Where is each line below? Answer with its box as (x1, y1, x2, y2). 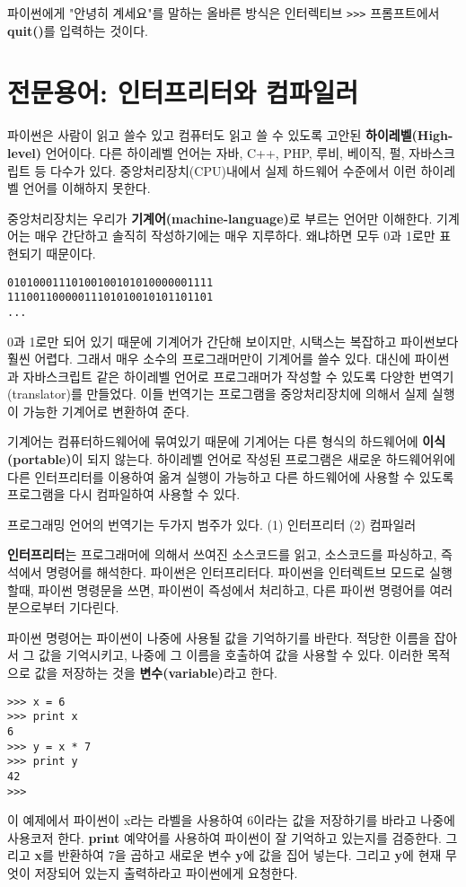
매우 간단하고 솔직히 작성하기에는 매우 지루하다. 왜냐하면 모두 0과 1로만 (34, 226, 435, 245)
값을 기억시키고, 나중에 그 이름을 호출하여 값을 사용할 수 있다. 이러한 (39, 645, 424, 664)
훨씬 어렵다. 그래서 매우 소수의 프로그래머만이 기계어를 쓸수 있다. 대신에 (7, 349, 411, 368)
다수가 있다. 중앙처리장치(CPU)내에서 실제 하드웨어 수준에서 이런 (49, 161, 417, 180)
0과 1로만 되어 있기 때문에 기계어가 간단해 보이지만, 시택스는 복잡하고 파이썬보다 (7, 331, 459, 350)
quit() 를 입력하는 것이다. (7, 21, 148, 40)
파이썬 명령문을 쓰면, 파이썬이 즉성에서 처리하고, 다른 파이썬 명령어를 (38, 580, 426, 599)
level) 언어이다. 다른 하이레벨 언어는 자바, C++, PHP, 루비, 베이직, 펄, (7, 143, 405, 162)
